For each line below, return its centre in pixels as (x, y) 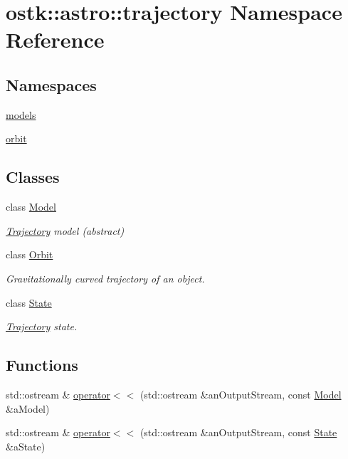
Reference (55, 39)
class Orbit (30, 254)
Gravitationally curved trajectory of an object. (105, 278)
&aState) (26, 446)
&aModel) (28, 408)
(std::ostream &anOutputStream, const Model (241, 394)
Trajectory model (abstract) (65, 230)
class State (29, 302)
